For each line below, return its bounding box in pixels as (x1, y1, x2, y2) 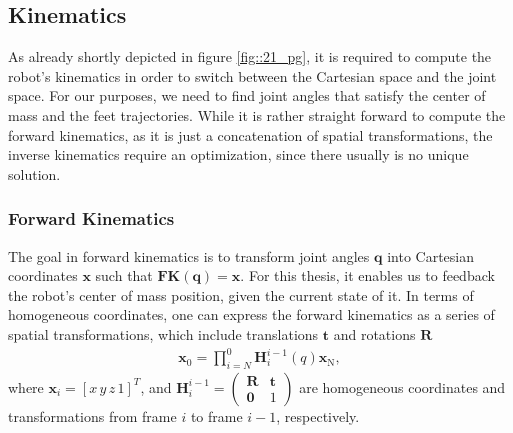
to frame (190, 405, 243, 426)
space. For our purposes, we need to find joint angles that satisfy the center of (8, 85, 486, 106)
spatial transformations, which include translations (8, 323, 319, 344)
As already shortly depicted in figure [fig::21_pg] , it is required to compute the (8, 46, 492, 67)
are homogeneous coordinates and (299, 376, 506, 397)
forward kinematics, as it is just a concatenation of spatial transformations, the (8, 124, 493, 145)
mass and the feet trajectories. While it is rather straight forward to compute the (8, 104, 506, 125)
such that (95, 265, 153, 286)
